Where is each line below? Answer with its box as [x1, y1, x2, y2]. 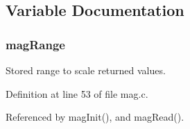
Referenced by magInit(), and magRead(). [6, 110, 184, 124]
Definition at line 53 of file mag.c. [6, 86, 148, 101]
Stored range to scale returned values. [6, 63, 166, 77]
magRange [6, 35, 65, 53]
